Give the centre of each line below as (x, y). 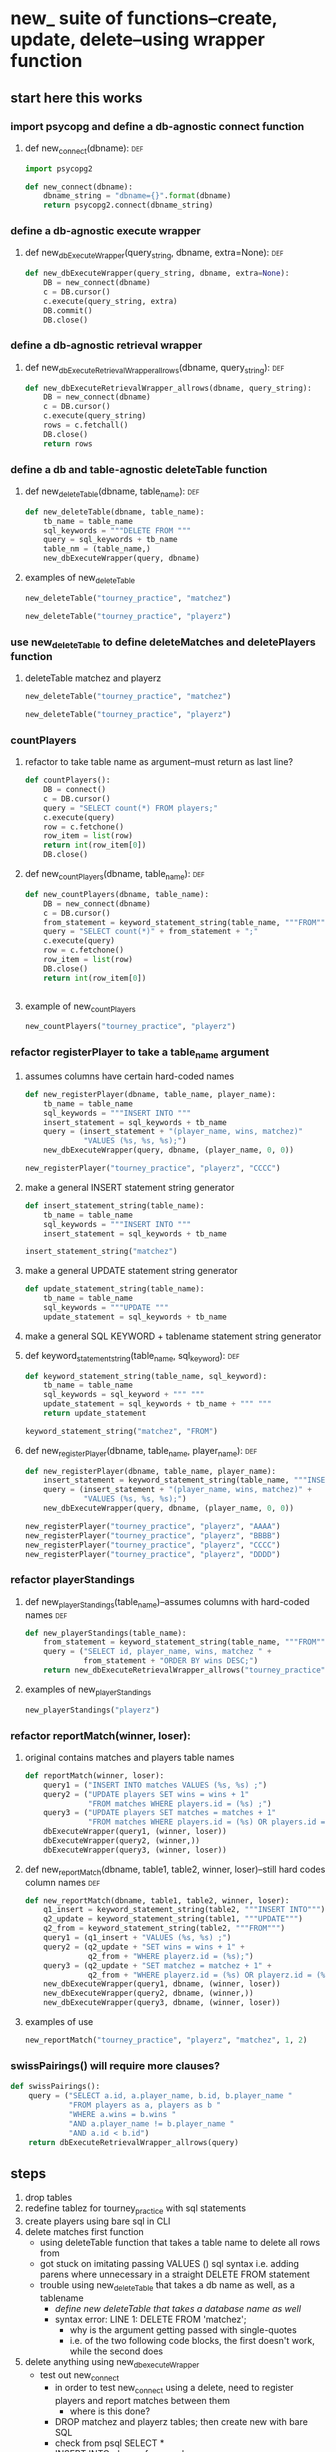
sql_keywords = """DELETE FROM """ (117, 530)
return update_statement (95, 1413)
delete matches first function (84, 2231)
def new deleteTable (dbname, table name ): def (112, 492)
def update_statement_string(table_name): (114, 1289)
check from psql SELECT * (109, 2443)
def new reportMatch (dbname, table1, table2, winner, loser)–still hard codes (175, 1870)
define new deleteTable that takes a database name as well (178, 2308)
